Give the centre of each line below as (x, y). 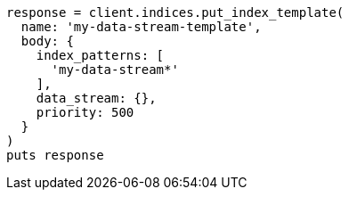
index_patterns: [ (100, 55)
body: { (47, 41)
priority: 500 (85, 112)
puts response (55, 155)
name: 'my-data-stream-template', (141, 27)
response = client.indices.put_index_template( (175, 12)
